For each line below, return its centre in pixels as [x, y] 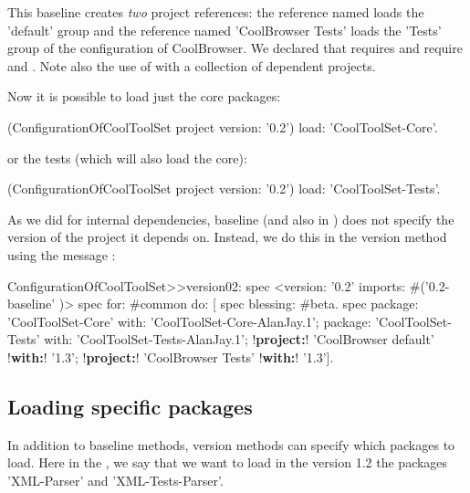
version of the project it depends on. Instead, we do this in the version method [227, 237]
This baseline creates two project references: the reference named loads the [216, 12]
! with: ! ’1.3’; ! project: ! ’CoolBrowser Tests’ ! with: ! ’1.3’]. [171, 357]
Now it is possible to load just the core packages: [144, 96]
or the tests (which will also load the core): [127, 157]
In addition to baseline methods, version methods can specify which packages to [231, 444]
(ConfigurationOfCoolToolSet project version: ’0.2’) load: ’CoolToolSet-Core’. [223, 126]
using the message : [62, 254]
